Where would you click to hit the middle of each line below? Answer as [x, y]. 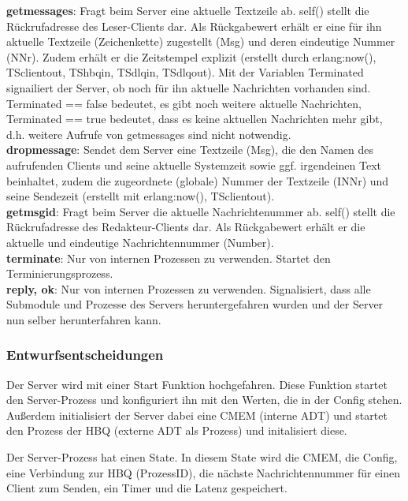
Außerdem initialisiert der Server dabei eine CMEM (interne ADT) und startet [197, 415]
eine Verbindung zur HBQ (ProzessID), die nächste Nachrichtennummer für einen [203, 472]
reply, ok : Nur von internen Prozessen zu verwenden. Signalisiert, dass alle [189, 288]
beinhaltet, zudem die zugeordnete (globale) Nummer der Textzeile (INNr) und [198, 180]
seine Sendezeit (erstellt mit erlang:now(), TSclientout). [141, 196]
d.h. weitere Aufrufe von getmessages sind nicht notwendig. [149, 134]
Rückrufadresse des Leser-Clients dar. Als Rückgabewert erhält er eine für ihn [194, 26]
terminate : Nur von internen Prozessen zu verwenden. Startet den [169, 258]
